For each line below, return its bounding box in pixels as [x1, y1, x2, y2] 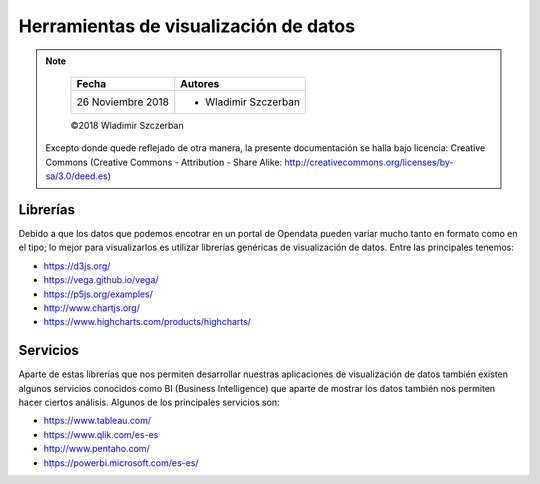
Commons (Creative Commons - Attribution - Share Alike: [45, 156, 283, 168]
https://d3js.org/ [43, 260, 111, 272]
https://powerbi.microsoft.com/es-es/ [43, 456, 199, 469]
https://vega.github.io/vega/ [43, 274, 159, 286]
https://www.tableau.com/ [43, 415, 152, 427]
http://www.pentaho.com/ [43, 443, 150, 455]
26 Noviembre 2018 [76, 95, 170, 109]
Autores [180, 76, 220, 90]
